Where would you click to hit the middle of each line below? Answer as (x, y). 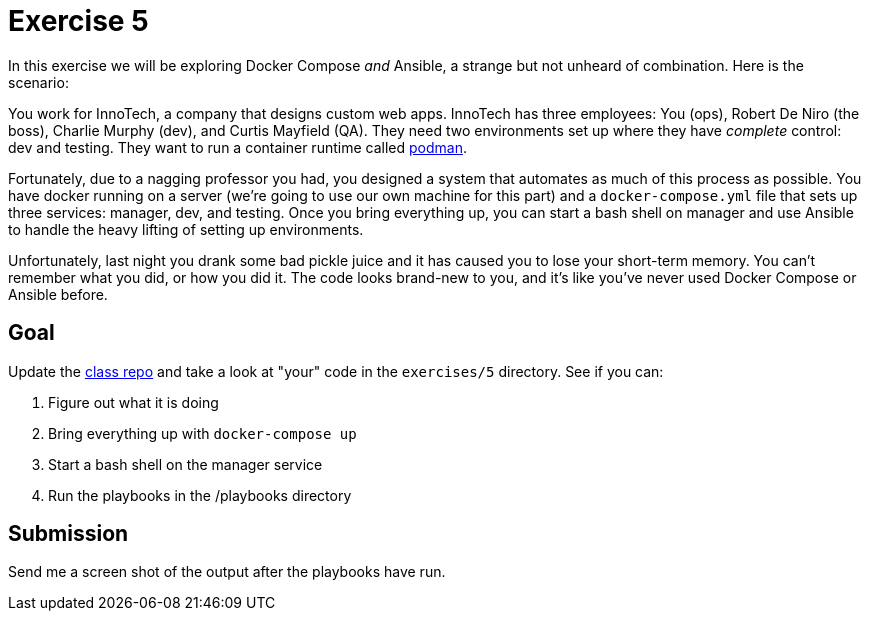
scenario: (38, 82)
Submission (68, 534)
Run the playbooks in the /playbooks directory (200, 495)
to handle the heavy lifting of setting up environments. (186, 229)
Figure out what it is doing (133, 402)
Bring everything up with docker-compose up (202, 433)
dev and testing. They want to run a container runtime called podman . (237, 147)
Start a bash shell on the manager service (185, 464)
